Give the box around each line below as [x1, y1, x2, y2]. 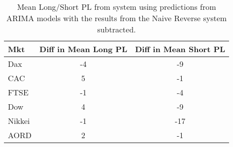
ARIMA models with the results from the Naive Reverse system [6, 12, 227, 24]
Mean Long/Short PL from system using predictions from [17, 1, 216, 12]
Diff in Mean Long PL [39, 43, 128, 55]
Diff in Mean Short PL [135, 43, 226, 55]
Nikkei [8, 115, 30, 126]
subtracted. [97, 24, 136, 35]
